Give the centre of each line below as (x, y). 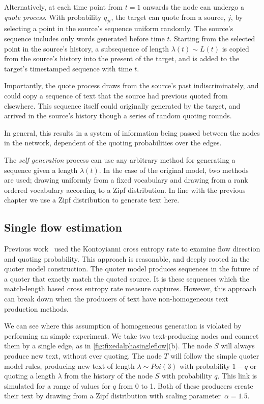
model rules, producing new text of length (69, 365)
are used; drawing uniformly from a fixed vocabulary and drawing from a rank (126, 180)
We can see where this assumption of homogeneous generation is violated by (123, 326)
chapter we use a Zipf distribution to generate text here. (92, 200)
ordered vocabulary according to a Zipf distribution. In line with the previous (125, 190)
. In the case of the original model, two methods (174, 170)
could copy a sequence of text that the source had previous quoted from (116, 95)
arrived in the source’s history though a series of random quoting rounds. (118, 116)
